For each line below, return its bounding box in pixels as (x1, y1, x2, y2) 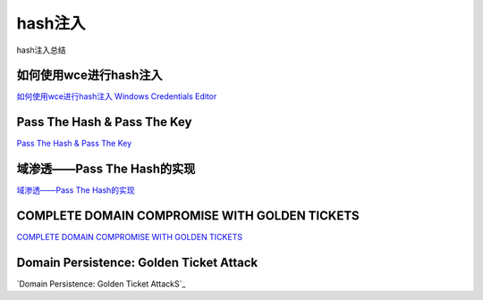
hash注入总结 (16, 45, 66, 55)
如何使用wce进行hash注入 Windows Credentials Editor (16, 91, 217, 102)
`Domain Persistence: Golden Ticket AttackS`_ (16, 279, 186, 289)
